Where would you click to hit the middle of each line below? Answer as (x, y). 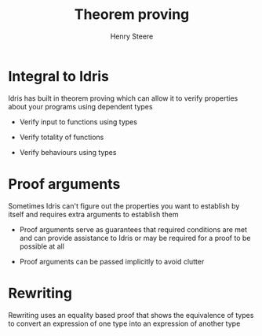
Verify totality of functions (62, 137)
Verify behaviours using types (68, 152)
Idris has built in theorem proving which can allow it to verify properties (123, 98)
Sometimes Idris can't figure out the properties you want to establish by (124, 205)
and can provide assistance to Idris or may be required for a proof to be (135, 238)
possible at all (42, 246)
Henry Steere (132, 36)
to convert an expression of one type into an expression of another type (124, 323)
